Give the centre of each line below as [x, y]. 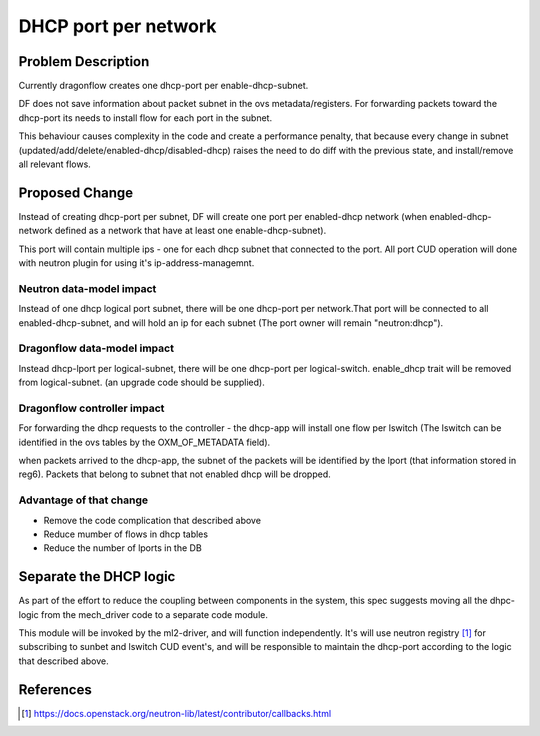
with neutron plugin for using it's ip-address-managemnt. [136, 263]
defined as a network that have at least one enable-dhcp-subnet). [190, 231]
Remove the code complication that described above [152, 520]
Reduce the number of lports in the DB [122, 548]
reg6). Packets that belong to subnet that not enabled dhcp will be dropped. [175, 474]
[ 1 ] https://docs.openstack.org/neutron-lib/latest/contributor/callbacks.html [176, 713]
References [55, 689]
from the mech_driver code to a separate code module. [154, 614]
